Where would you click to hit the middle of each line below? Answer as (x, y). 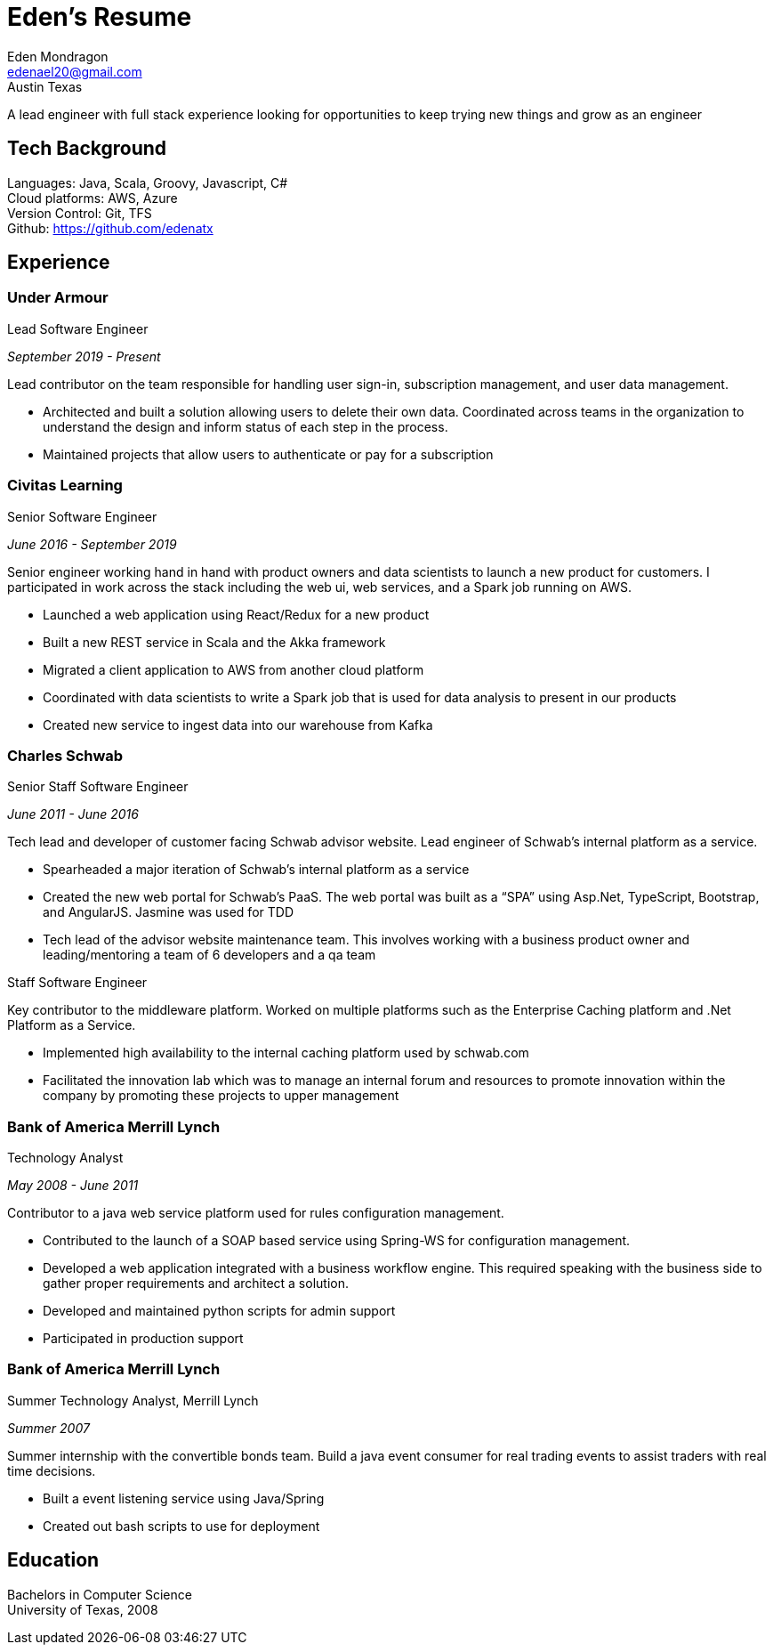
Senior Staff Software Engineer (98, 787)
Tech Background (87, 149)
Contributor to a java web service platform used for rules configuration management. (256, 1213)
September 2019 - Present (84, 356)
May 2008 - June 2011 (73, 1186)
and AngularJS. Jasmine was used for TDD (168, 912)
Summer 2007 (48, 1428)
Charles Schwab (65, 755)
